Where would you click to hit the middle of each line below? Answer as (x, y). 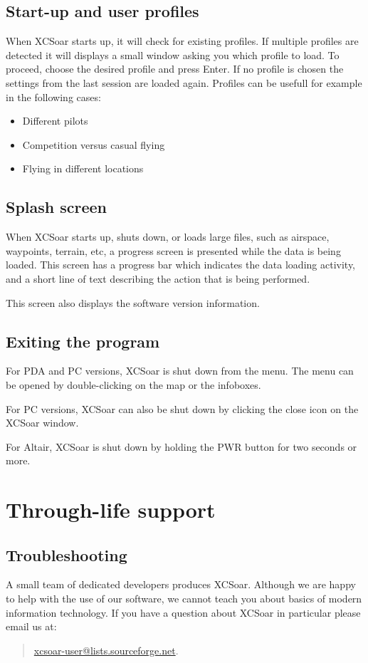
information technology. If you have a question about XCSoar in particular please (183, 612)
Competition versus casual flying (94, 144)
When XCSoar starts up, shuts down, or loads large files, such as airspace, (168, 237)
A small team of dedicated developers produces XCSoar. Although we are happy (181, 584)
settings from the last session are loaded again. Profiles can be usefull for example (184, 82)
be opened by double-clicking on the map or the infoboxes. (133, 384)
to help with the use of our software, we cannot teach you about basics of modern (184, 599)
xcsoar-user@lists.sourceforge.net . (106, 650)
